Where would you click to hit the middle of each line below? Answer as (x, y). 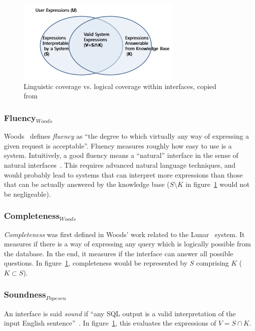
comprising (212, 263)
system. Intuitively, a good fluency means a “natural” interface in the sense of (121, 155)
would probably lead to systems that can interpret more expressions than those (123, 174)
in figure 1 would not (218, 184)
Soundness (25, 294)
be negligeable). (28, 194)
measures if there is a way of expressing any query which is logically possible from (127, 244)
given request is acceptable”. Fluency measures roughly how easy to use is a (118, 145)
